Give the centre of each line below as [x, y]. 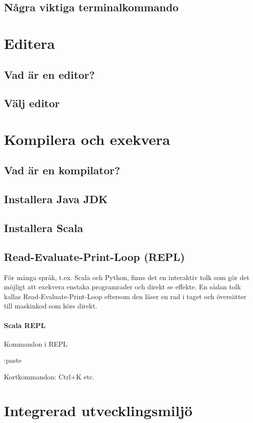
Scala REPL [25, 325]
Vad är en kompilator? [62, 170]
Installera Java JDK [56, 199]
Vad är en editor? [49, 74]
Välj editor [32, 103]
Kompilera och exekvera [87, 139]
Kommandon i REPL [36, 343]
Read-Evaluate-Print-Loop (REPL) [94, 256]
